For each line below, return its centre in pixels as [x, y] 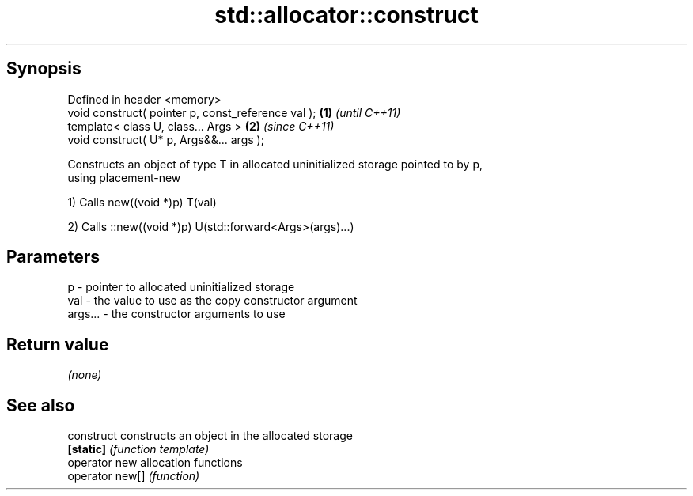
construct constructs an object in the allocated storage [210, 436]
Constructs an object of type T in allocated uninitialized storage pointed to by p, [275, 164]
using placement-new [124, 177]
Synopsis [44, 69]
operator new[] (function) [134, 476]
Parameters [53, 257]
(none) [85, 375]
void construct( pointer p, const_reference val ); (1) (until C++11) [234, 112]
